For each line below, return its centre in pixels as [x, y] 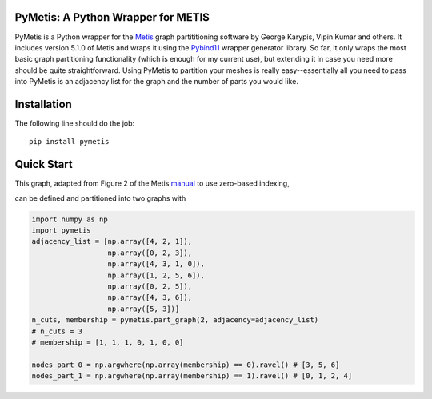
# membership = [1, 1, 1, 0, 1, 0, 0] [108, 342]
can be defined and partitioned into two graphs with [100, 198]
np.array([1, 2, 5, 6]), [156, 275]
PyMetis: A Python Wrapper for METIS [112, 17]
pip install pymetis [69, 142]
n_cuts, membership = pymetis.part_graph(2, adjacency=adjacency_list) [175, 320]
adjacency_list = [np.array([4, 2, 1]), [112, 241]
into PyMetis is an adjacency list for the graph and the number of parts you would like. [157, 82]
